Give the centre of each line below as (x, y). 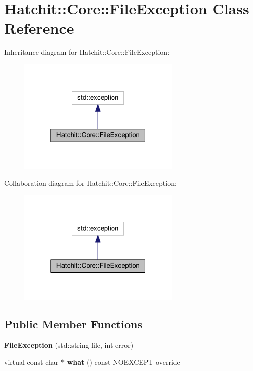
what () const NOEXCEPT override (123, 362)
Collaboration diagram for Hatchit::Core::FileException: (90, 183)
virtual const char (31, 362)
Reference (39, 28)
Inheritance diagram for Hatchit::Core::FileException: (87, 52)
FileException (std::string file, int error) (69, 345)
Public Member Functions (73, 324)
